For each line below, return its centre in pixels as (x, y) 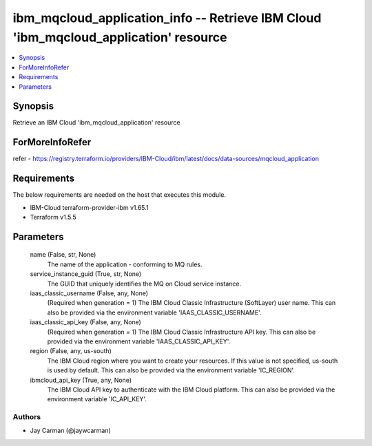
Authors (27, 417)
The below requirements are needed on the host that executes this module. (120, 195)
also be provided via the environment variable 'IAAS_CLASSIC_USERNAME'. (154, 312)
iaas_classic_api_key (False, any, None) (85, 322)
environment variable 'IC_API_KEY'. (97, 399)
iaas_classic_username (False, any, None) (89, 293)
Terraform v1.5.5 (53, 217)
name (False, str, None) (63, 255)
